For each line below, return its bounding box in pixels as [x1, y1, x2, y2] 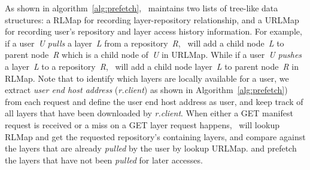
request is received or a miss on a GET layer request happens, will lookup [5, 118, 280, 131]
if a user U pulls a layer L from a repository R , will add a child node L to [5, 36, 284, 49]
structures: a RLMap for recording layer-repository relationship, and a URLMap [5, 13, 299, 26]
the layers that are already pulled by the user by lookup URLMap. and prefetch [5, 142, 297, 154]
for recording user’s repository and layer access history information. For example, [5, 25, 302, 38]
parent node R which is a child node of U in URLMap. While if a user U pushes [5, 48, 302, 61]
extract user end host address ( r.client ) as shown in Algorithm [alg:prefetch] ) [5, 84, 288, 96]
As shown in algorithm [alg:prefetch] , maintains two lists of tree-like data [5, 2, 278, 14]
